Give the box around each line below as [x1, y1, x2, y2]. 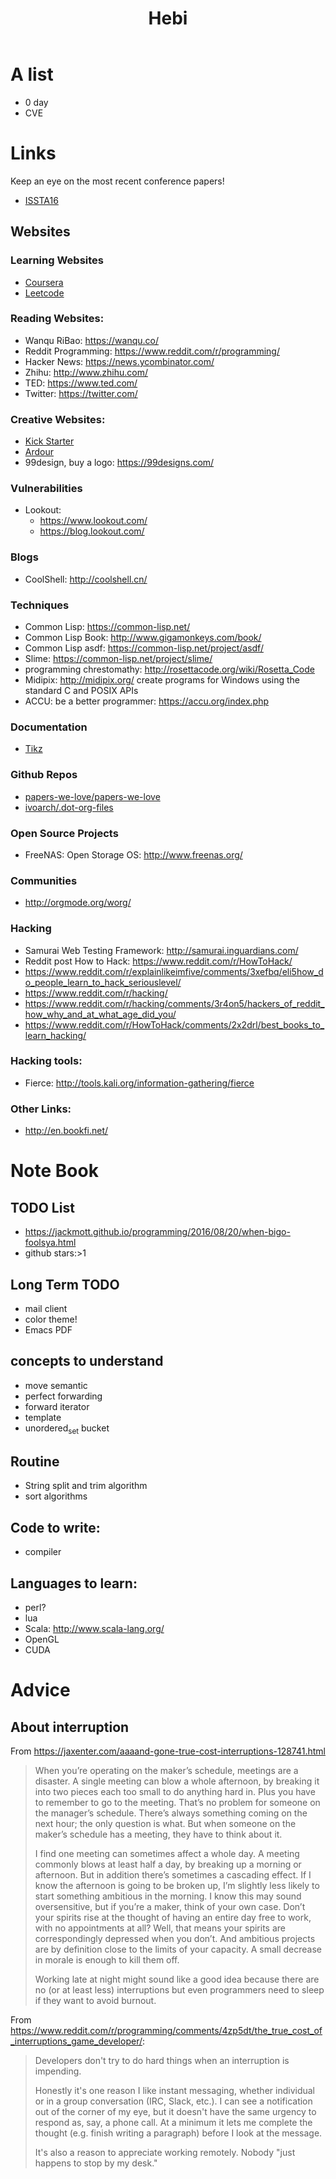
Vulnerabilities [10, 482, 83, 496]
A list [10, 63, 54, 86]
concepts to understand [10, 1353, 164, 1370]
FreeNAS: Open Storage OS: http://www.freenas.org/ [24, 848, 243, 861]
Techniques [10, 598, 70, 612]
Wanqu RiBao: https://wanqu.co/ [24, 334, 160, 346]
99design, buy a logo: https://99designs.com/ [24, 457, 215, 469]
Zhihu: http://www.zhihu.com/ [24, 366, 149, 378]
